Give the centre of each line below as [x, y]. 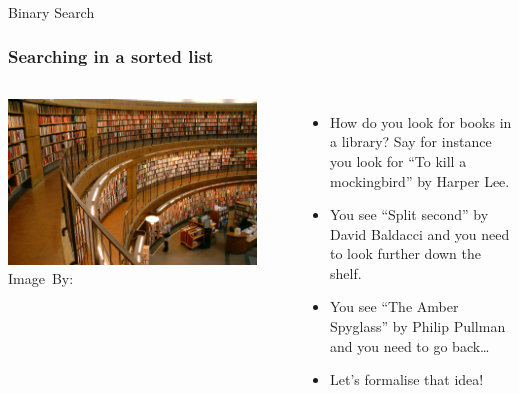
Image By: [41, 278]
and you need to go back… [410, 345]
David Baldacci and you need [420, 233]
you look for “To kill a [398, 160]
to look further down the [405, 253]
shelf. [346, 272]
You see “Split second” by [409, 214]
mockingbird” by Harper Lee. [420, 180]
